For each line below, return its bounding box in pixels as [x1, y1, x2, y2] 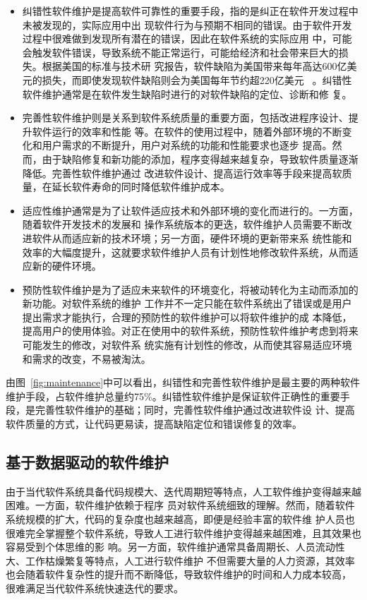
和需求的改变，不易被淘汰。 [22, 351, 151, 366]
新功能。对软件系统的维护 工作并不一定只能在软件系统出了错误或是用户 [22, 296, 352, 311]
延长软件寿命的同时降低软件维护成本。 [52, 179, 230, 194]
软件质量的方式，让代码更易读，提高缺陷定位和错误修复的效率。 [6, 416, 302, 431]
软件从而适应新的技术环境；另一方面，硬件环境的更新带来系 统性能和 [32, 230, 352, 245]
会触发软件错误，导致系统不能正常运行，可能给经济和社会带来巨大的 [22, 44, 339, 59]
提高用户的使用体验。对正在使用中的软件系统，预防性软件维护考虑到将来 [22, 323, 359, 338]
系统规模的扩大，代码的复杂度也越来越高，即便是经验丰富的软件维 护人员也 [6, 512, 355, 527]
